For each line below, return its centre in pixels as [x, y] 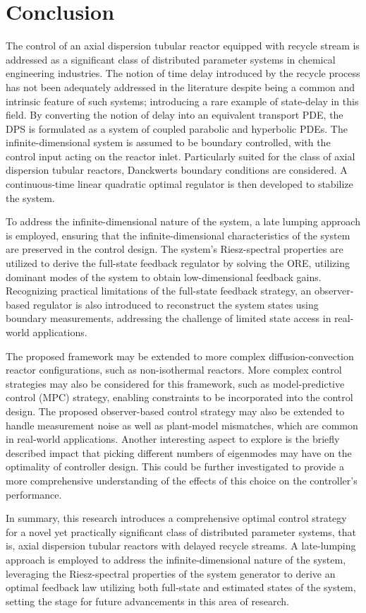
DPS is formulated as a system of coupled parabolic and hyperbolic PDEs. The [177, 128]
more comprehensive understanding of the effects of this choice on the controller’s [182, 480]
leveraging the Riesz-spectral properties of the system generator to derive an [171, 573]
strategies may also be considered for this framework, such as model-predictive [175, 383]
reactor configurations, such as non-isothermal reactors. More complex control [174, 370]
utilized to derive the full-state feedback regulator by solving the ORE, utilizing [178, 263]
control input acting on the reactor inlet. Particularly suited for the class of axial [181, 156]
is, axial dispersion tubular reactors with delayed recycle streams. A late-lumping [181, 546]
